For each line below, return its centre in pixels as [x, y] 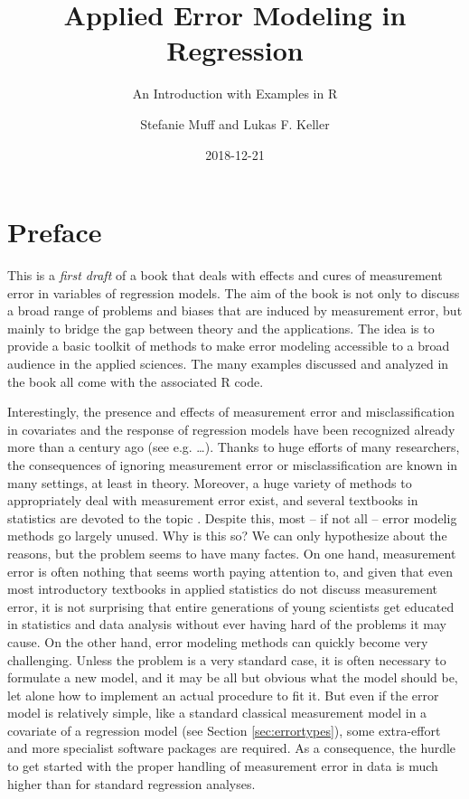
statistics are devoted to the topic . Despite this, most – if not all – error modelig [232, 517]
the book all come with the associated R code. [136, 381]
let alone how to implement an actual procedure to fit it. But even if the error [223, 695]
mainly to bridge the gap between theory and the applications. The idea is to [221, 328]
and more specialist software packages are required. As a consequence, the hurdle [232, 748]
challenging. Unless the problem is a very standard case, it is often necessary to [227, 659]
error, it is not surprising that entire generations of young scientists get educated [231, 606]
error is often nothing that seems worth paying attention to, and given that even [230, 571]
